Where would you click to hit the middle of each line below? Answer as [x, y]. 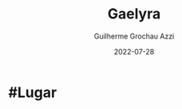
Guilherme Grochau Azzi [134, 36]
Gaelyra [134, 14]
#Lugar [33, 92]
